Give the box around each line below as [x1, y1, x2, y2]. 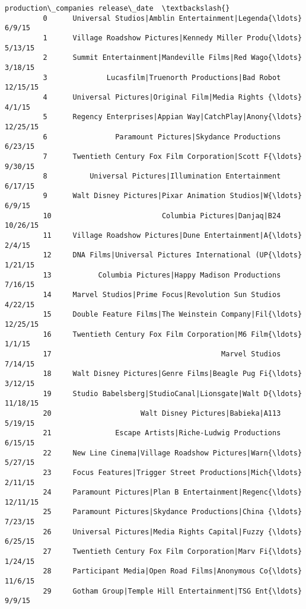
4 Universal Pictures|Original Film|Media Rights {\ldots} [43, 93, 302, 101]
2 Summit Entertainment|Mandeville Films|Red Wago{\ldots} [43, 53, 302, 62]
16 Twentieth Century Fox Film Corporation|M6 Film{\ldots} [43, 330, 302, 339]
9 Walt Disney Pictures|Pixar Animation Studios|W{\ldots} [43, 192, 302, 200]
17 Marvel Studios [43, 349, 281, 358]
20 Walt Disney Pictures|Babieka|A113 [43, 409, 281, 417]
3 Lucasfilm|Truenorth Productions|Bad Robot [43, 73, 281, 82]
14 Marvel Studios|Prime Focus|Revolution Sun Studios [43, 291, 281, 299]
